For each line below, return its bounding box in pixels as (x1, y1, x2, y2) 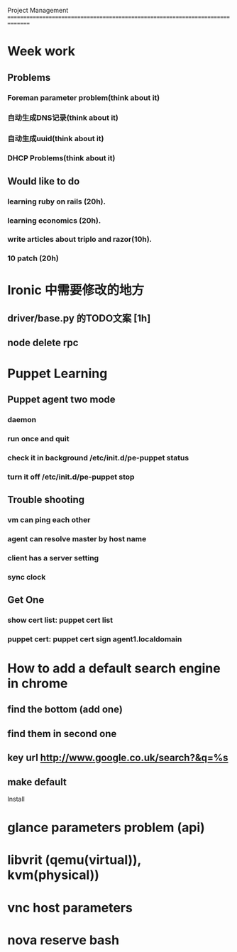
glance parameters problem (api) (7, 819, 206, 836)
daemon (7, 414, 37, 424)
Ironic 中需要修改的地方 (7, 282, 144, 298)
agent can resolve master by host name (7, 533, 147, 543)
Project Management (7, 6, 69, 14)
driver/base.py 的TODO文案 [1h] (7, 312, 151, 324)
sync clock (7, 572, 46, 582)
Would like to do (7, 175, 80, 187)
